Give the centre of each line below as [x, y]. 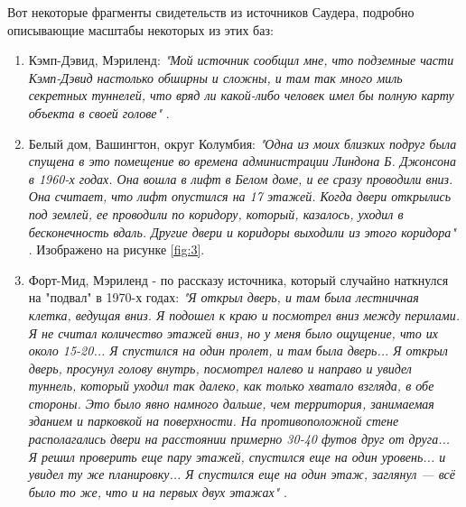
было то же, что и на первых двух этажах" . [158, 491]
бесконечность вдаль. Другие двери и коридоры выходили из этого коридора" [242, 231]
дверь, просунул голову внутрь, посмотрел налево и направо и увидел [220, 368]
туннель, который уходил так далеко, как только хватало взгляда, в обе [231, 386]
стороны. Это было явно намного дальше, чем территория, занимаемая [231, 403]
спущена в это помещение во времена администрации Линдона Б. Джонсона [242, 161]
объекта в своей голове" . [99, 112]
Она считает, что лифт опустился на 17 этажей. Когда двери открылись [240, 196]
